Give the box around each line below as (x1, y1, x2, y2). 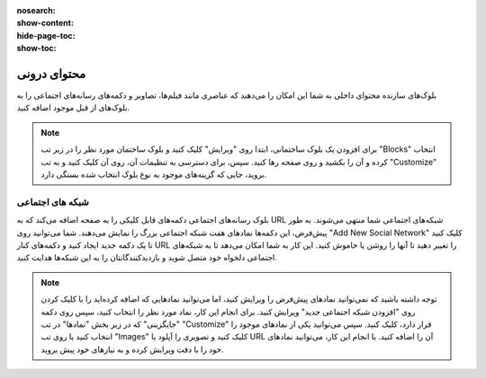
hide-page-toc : (16, 30, 76, 40)
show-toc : (16, 43, 57, 54)
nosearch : (16, 5, 56, 15)
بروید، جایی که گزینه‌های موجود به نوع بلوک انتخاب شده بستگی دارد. (40, 169, 267, 180)
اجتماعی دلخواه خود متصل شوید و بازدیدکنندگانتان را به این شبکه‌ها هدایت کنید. (16, 252, 278, 263)
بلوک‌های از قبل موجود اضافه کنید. (16, 102, 130, 113)
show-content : (16, 18, 74, 29)
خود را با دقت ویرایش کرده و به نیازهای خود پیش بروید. (40, 344, 224, 355)
